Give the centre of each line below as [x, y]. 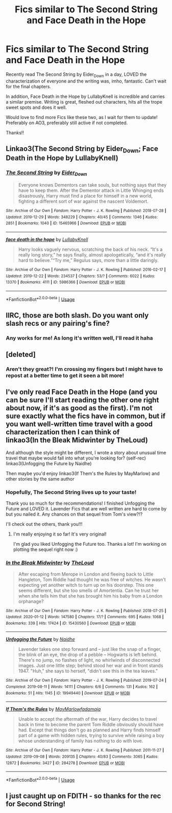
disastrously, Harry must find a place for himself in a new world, [85, 195]
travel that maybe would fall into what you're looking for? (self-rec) [76, 458]
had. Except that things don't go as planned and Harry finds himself [89, 730]
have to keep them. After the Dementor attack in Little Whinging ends [91, 190]
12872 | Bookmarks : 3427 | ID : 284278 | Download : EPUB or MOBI [65, 763]
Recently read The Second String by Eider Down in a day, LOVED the [76, 75]
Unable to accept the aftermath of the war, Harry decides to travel [88, 719]
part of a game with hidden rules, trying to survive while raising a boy [91, 736]
